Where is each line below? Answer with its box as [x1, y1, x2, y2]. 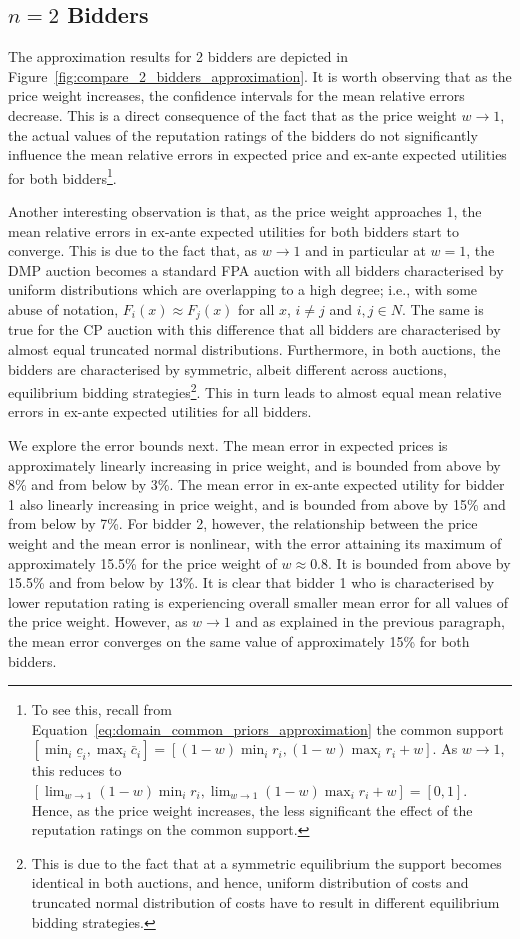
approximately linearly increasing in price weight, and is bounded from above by [8, 454, 501, 475]
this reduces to [31, 760, 122, 781]
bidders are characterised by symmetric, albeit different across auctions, [8, 358, 447, 379]
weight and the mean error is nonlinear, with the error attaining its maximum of [8, 533, 502, 554]
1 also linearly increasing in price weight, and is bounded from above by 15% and [8, 493, 506, 514]
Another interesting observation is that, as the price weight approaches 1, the [8, 201, 482, 222]
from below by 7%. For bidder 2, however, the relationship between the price [8, 513, 478, 534]
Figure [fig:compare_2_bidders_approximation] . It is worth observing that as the [8, 65, 512, 86]
